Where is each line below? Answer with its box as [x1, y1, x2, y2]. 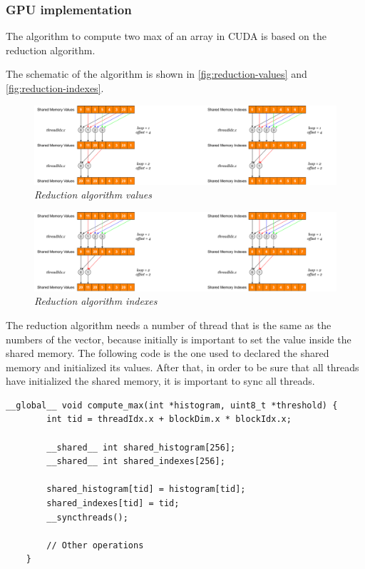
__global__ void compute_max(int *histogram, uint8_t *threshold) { [6, 400, 338, 411]
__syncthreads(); [46, 512, 128, 523]
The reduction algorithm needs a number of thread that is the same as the [6, 317, 331, 332]
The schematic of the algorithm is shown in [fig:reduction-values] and [6, 66, 307, 81]
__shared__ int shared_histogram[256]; [46, 442, 236, 453]
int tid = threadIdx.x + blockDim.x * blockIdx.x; [46, 414, 292, 425]
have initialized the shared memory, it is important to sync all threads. [6, 373, 315, 388]
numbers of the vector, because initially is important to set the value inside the [6, 331, 351, 346]
